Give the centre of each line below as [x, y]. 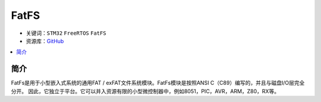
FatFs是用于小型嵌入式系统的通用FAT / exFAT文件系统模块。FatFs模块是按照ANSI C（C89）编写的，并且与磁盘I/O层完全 [158, 83]
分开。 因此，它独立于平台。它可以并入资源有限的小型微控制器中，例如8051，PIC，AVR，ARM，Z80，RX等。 [145, 91]
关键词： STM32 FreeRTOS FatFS [66, 33]
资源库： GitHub [45, 41]
